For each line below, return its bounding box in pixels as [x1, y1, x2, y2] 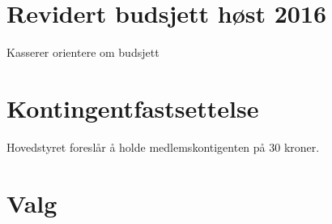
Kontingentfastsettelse [6, 91, 259, 124]
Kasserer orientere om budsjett [6, 44, 160, 61]
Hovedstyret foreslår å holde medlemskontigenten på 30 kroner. [6, 138, 320, 155]
